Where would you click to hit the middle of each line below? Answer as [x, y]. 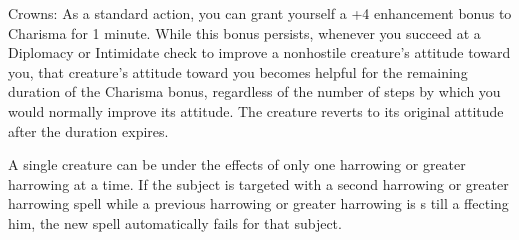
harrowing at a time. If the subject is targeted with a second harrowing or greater [258, 183]
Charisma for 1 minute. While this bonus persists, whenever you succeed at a [244, 32]
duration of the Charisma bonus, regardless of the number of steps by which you [254, 91]
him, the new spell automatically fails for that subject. [175, 222]
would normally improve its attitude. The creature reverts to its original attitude [256, 110]
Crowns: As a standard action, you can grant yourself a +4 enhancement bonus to [260, 13]
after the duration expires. [88, 130]
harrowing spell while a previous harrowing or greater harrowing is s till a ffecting [258, 203]
